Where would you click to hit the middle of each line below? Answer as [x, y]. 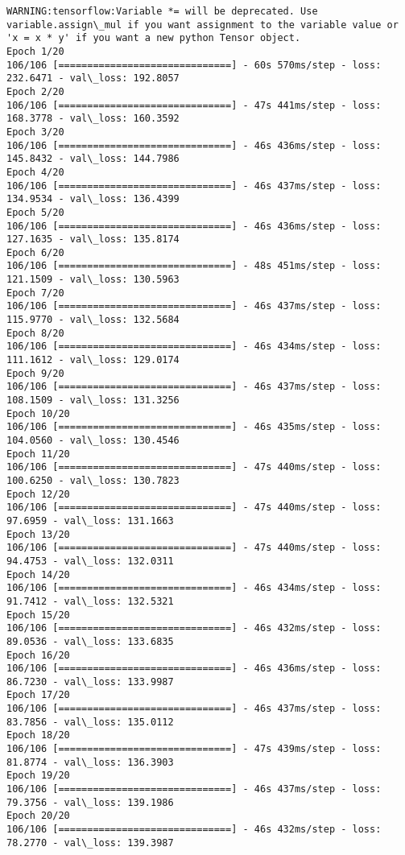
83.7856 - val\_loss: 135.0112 [90, 722]
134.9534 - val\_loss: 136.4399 [93, 199]
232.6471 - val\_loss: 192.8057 [93, 78]
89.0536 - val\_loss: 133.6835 [90, 641]
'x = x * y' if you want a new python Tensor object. [154, 38]
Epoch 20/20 [38, 816]
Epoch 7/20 [35, 293]
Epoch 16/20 [38, 655]
